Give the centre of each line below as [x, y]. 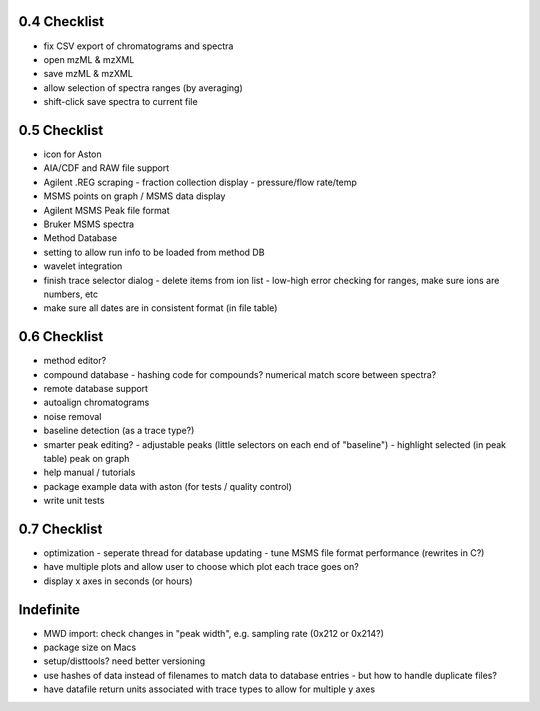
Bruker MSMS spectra [89, 224]
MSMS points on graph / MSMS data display [134, 196]
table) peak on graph [86, 458]
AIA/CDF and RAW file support [106, 168]
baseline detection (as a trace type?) [119, 431]
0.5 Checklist [61, 130]
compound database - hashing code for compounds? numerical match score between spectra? [240, 374]
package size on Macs [90, 647]
